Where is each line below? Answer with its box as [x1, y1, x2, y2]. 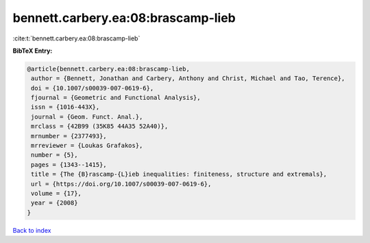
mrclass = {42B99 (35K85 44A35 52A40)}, [31, 123, 169, 130]
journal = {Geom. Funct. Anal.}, [31, 113, 143, 120]
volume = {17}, [31, 190, 82, 197]
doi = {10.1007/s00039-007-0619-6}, [31, 84, 154, 92]
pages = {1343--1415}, [31, 161, 108, 168]
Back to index [12, 226, 51, 234]
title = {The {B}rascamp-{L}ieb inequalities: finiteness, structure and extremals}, [31, 170, 328, 178]
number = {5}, [31, 151, 78, 159]
